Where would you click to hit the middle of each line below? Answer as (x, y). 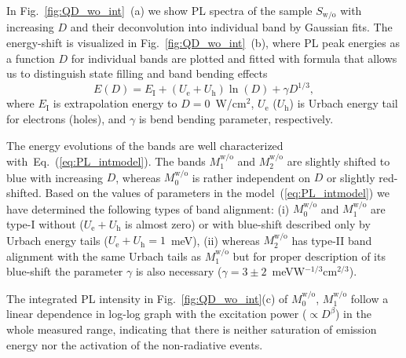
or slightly (351, 177)
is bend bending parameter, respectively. (236, 118)
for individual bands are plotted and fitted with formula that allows (234, 58)
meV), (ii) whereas (215, 240)
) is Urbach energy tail (344, 103)
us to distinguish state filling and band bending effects (137, 73)
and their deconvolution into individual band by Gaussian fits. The (231, 27)
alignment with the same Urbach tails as (104, 256)
